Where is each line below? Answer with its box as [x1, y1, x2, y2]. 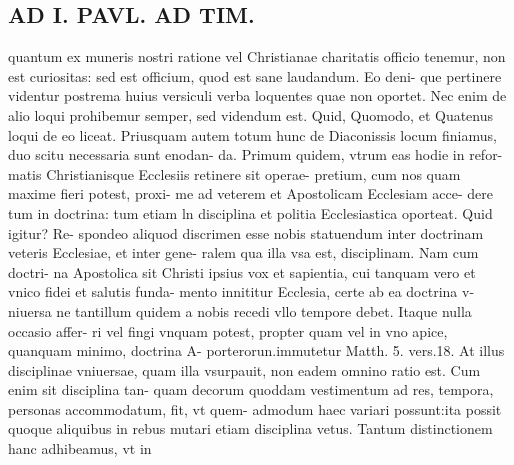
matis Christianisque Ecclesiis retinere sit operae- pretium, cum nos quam [8, 163, 461, 184]
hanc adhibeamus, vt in [8, 438, 152, 459]
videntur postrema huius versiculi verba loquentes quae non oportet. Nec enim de [8, 85, 507, 106]
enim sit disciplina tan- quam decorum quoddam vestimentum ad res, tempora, [8, 379, 494, 400]
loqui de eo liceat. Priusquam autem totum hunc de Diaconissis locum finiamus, [8, 124, 497, 145]
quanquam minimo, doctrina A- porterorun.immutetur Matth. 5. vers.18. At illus [8, 340, 505, 361]
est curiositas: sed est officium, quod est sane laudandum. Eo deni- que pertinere [8, 65, 502, 86]
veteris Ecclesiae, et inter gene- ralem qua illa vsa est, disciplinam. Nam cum [8, 242, 479, 263]
